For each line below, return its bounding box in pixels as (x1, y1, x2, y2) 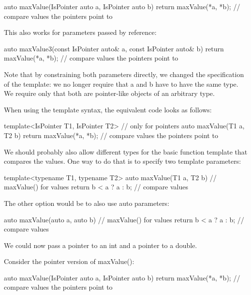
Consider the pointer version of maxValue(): (4, 256, 134, 266)
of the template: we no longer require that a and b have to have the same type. (4, 78, 238, 89)
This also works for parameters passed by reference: (4, 27, 157, 37)
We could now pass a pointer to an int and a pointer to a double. (4, 240, 197, 250)
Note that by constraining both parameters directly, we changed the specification (4, 69, 244, 79)
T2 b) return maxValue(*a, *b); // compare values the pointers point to (4, 130, 218, 140)
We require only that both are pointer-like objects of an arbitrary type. (4, 88, 215, 98)
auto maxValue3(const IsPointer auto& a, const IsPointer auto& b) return (4, 43, 224, 53)
